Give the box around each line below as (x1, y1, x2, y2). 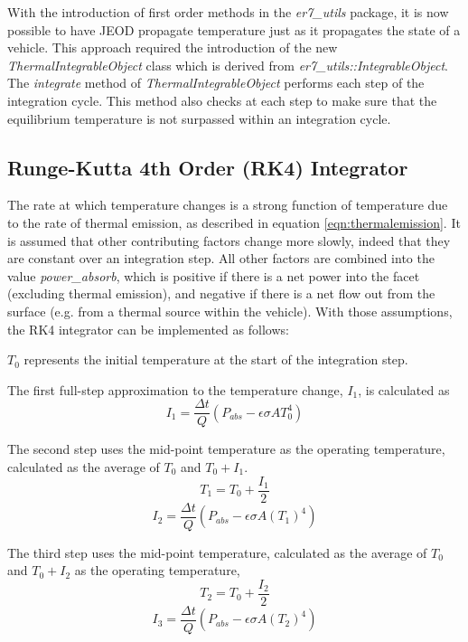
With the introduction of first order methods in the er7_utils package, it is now (7, 3, 449, 21)
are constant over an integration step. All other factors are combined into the (7, 249, 435, 268)
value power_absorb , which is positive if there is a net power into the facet (7, 266, 420, 285)
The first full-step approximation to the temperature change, (7, 380, 343, 399)
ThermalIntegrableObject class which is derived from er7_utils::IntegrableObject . (7, 55, 449, 74)
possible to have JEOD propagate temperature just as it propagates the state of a (7, 20, 461, 39)
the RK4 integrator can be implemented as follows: (7, 319, 289, 338)
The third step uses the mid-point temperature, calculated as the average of (7, 543, 427, 562)
